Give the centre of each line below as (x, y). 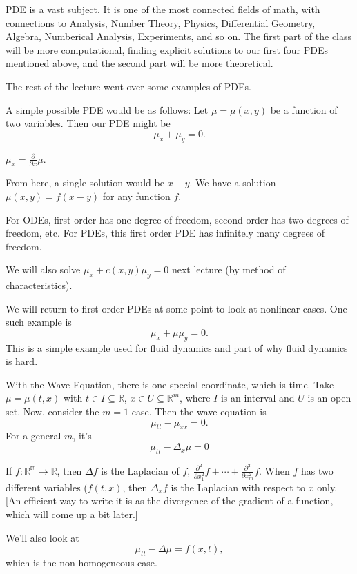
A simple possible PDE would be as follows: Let (107, 109)
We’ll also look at (42, 537)
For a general (33, 436)
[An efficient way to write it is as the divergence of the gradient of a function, (170, 501)
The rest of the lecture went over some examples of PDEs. (128, 86)
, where (195, 398)
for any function (136, 196)
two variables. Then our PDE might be (88, 123)
